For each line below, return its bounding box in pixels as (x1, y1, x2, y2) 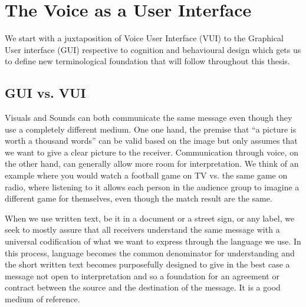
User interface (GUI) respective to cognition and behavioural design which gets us (5, 43, 301, 55)
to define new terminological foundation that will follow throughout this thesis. (5, 55, 290, 67)
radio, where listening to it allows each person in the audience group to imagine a (5, 180, 300, 193)
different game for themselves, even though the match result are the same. (5, 192, 272, 204)
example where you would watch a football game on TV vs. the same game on (5, 169, 288, 181)
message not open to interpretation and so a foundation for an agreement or (5, 269, 279, 282)
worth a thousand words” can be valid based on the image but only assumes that (5, 134, 298, 147)
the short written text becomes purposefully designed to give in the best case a (5, 258, 290, 270)
